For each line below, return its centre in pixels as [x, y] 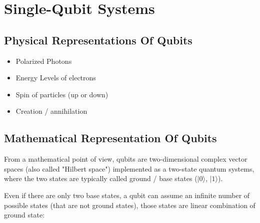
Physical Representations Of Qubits [98, 40]
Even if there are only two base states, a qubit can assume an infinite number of [127, 195]
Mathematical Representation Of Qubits [110, 138]
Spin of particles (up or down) [62, 94]
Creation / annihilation [51, 111]
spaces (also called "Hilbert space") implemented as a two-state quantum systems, [129, 168]
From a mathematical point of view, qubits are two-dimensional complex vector [126, 159]
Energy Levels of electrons [56, 78]
